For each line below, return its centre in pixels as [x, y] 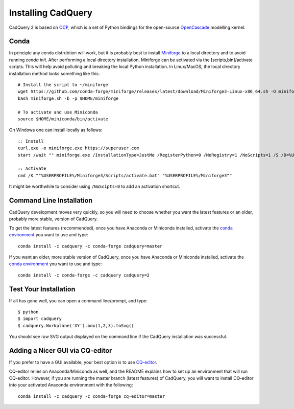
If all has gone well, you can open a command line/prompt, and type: [78, 300]
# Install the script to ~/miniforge [63, 85]
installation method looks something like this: [54, 73]
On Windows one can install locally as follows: [56, 130]
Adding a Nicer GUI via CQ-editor [61, 351]
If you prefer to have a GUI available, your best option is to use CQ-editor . [83, 363]
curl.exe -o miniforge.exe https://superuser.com [79, 148]
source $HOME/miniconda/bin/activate [63, 119]
